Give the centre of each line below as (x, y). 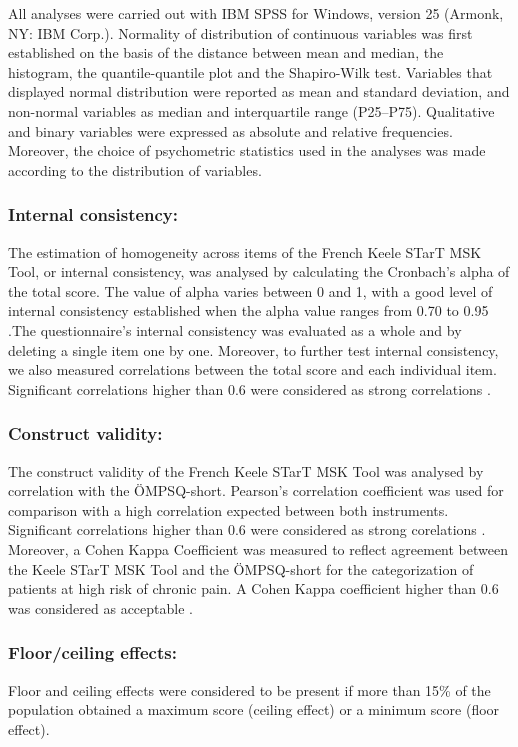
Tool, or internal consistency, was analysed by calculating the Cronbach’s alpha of (259, 271)
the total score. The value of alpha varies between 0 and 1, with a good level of (250, 290)
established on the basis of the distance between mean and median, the (226, 52)
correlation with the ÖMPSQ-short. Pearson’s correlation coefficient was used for (256, 490)
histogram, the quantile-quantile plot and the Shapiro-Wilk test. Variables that (250, 71)
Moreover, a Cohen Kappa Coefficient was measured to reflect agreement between (258, 548)
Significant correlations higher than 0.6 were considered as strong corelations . (247, 529)
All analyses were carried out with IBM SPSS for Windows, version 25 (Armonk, (256, 13)
